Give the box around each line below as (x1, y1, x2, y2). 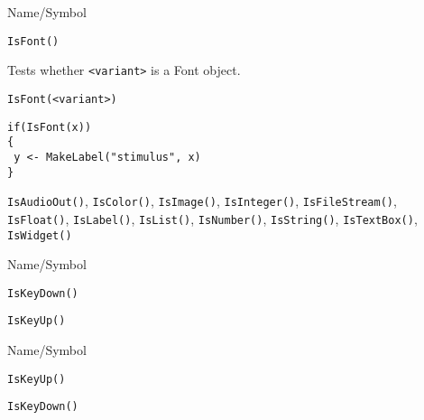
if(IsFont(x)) (7, 120, 92, 134)
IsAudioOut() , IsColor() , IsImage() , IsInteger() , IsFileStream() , (7, 191, 397, 210)
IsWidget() (7, 229, 72, 242)
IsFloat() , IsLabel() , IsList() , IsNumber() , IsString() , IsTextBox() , (7, 209, 418, 228)
